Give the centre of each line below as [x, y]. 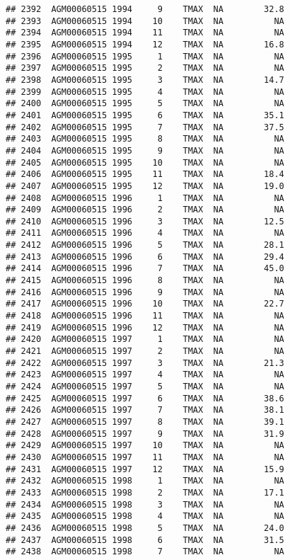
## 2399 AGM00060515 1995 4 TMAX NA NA [145, 92]
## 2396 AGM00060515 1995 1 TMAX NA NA [145, 56]
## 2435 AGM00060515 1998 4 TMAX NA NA [145, 516]
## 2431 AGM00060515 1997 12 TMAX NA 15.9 [145, 469]
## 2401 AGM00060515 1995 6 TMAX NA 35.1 [145, 115]
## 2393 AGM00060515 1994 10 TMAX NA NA [145, 21]
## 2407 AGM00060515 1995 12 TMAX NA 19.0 [145, 186]
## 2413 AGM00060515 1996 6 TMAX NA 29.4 [145, 257]
